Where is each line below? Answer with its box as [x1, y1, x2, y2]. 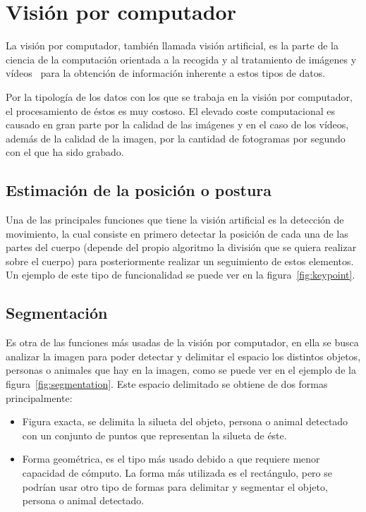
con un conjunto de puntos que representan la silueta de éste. [22, 427, 287, 442]
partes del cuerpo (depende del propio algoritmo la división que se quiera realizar [6, 240, 357, 255]
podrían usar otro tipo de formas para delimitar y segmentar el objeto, [22, 479, 328, 494]
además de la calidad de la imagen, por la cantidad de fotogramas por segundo [6, 130, 346, 145]
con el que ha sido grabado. [6, 145, 124, 159]
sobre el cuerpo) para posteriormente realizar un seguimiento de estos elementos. [6, 253, 354, 268]
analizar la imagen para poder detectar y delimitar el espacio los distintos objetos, [6, 348, 361, 363]
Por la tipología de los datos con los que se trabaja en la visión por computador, [6, 89, 353, 104]
